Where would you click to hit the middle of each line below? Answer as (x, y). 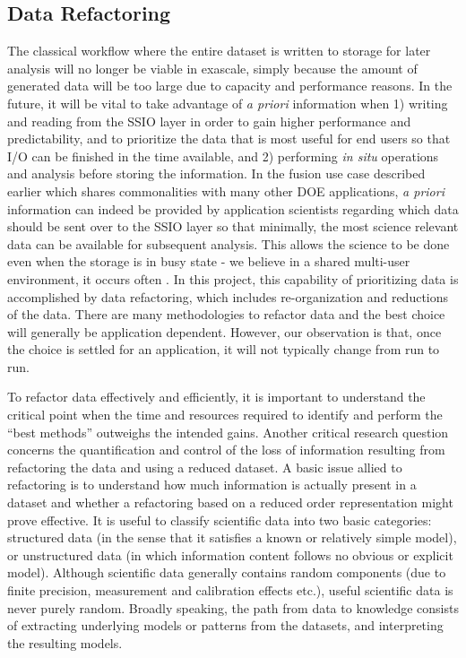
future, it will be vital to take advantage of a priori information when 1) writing (228, 103)
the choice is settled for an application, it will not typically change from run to (224, 349)
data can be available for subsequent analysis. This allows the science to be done (229, 243)
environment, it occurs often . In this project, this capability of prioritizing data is (233, 278)
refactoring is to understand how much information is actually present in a (212, 485)
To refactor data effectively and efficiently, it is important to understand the (216, 397)
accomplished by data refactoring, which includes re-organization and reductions (228, 296)
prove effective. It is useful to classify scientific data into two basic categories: (220, 519)
